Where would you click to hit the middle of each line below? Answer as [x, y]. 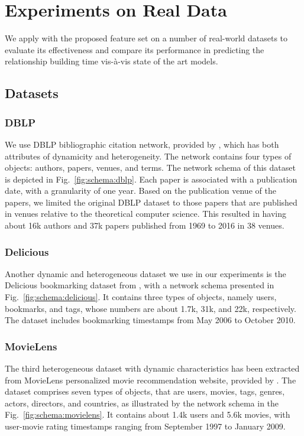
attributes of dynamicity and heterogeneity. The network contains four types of [148, 156]
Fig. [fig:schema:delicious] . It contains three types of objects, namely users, [141, 297]
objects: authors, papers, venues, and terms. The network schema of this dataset [150, 167]
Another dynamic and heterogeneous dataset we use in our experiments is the [145, 273]
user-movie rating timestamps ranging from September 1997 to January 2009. [145, 426]
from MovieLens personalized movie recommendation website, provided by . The [151, 380]
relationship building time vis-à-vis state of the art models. [111, 61]
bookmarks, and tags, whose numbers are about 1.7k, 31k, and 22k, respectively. [151, 308]
